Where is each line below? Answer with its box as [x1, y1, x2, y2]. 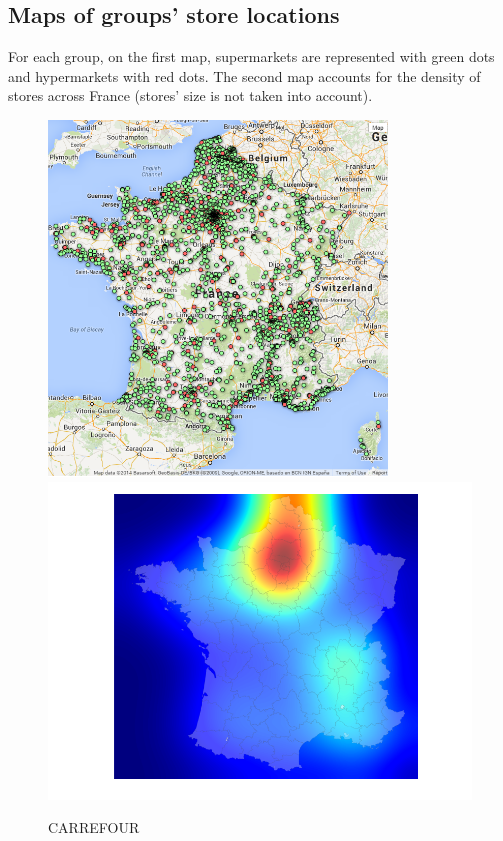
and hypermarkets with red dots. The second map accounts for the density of [8, 65, 481, 86]
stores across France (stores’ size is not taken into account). [8, 85, 373, 106]
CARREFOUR [48, 817, 140, 838]
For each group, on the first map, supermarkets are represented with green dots [8, 46, 495, 67]
